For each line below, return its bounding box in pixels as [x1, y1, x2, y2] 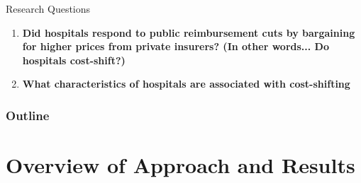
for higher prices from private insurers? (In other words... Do [22, 39, 330, 54]
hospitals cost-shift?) [22, 52, 126, 67]
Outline [6, 106, 50, 124]
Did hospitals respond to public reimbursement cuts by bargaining [22, 25, 355, 40]
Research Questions [6, 1, 91, 16]
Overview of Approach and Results [6, 150, 355, 179]
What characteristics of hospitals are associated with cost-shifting [22, 76, 350, 91]
